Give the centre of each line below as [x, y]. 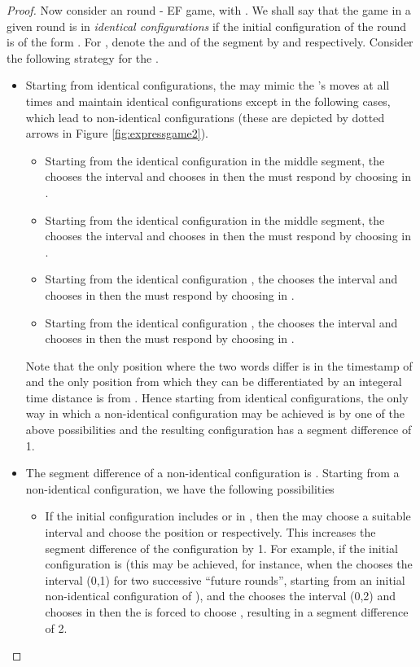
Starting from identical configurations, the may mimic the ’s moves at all [208, 85]
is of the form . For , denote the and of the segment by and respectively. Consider [210, 42]
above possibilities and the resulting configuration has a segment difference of [219, 430]
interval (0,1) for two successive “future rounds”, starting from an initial [225, 579]
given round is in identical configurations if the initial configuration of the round [207, 26]
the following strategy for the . [83, 57]
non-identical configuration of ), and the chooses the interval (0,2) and [220, 596]
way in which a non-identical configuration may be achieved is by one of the [215, 413]
